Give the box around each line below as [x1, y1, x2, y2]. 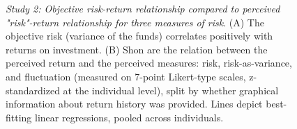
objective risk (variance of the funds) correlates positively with [6, 28, 273, 43]
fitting [6, 110, 32, 124]
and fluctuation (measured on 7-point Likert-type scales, [6, 69, 246, 83]
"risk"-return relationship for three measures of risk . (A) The [6, 15, 264, 29]
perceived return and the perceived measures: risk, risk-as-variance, [6, 55, 292, 70]
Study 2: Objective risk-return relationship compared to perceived [6, 1, 280, 15]
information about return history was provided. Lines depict [6, 96, 263, 111]
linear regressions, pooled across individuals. [35, 110, 224, 124]
